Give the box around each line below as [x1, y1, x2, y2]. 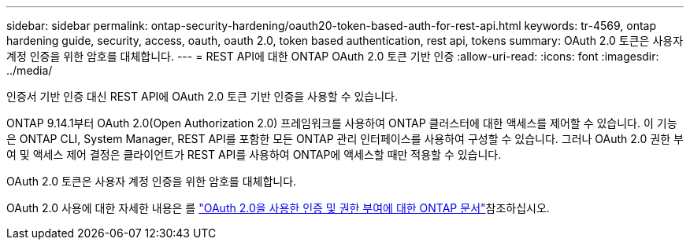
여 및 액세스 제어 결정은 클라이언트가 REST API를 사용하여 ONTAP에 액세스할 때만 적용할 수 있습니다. [6, 148, 502, 161]
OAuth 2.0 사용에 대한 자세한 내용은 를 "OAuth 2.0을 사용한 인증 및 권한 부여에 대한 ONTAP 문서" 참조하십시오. [6, 201, 550, 215]
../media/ [6, 64, 53, 77]
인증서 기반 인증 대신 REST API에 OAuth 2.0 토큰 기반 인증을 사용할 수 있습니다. [6, 90, 399, 103]
